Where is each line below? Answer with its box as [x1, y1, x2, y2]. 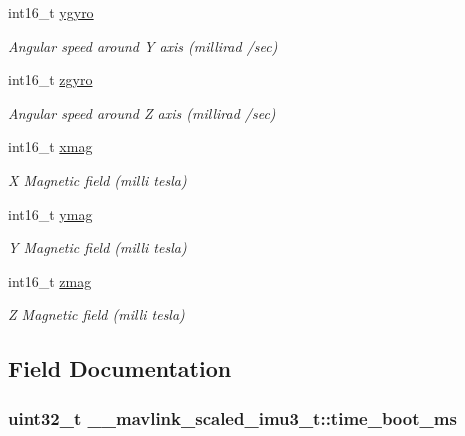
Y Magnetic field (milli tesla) [8, 237, 187, 258]
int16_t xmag [8, 136, 93, 157]
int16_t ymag [8, 203, 93, 224]
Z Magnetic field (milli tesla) [8, 304, 185, 325]
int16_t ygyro [8, 2, 94, 22]
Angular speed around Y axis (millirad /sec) [8, 35, 278, 56]
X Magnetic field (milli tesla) [8, 169, 187, 190]
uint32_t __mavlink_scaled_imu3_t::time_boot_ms [8, 405, 457, 430]
